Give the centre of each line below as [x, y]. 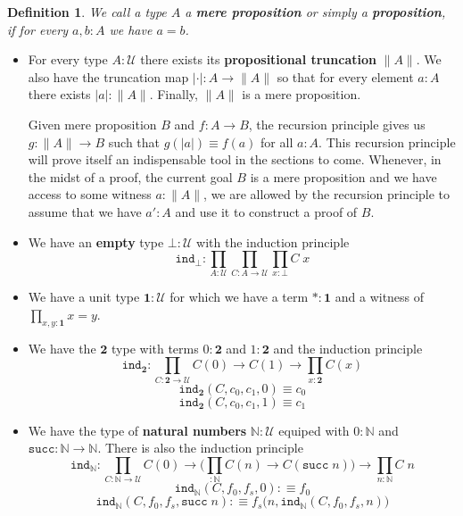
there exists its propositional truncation [258, 59]
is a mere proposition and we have [343, 176]
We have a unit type [84, 297]
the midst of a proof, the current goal [130, 176]
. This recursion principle [387, 141]
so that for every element [345, 76]
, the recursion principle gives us [337, 124]
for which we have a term [239, 297]
